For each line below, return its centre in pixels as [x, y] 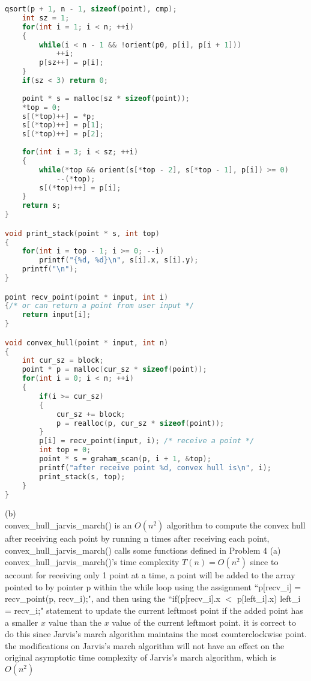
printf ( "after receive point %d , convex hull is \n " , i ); [155, 468]
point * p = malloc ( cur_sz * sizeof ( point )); [114, 370]
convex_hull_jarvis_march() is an [68, 525]
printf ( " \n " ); [50, 269]
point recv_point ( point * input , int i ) [87, 297]
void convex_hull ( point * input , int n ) [87, 343]
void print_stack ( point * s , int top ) [82, 233]
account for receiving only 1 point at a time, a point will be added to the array [150, 575]
